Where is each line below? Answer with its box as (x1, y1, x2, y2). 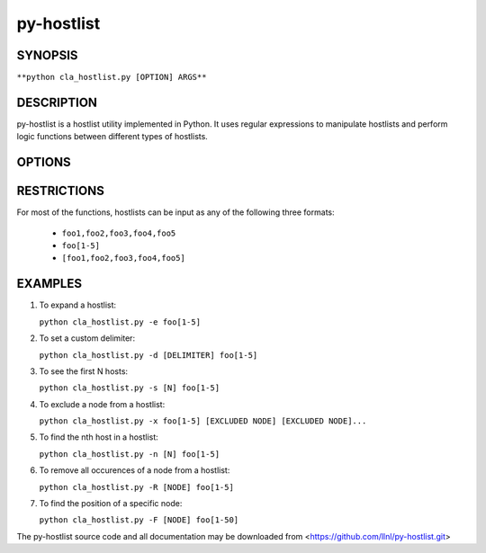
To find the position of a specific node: (39, 498, 183, 509)
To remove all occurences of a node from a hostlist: (39, 465, 230, 476)
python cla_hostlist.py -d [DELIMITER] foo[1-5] (39, 350, 258, 360)
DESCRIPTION (16, 94, 98, 110)
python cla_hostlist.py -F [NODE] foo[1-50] (39, 515, 239, 525)
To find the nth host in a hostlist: (39, 432, 159, 442)
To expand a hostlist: (39, 299, 117, 310)
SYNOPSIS (16, 48, 78, 63)
